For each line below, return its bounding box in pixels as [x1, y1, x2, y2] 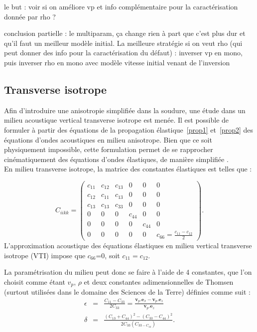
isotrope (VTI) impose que [4, 250, 86, 260]
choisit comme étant [4, 276, 65, 287]
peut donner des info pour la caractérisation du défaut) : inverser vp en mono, [4, 47, 243, 58]
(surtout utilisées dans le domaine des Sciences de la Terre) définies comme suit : [4, 287, 251, 297]
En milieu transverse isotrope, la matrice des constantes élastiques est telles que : [4, 164, 252, 174]
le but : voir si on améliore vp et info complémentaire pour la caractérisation [4, 1, 238, 11]
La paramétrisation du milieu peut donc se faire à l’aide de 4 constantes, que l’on [4, 267, 252, 277]
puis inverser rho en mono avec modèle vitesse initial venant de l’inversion [4, 57, 230, 67]
